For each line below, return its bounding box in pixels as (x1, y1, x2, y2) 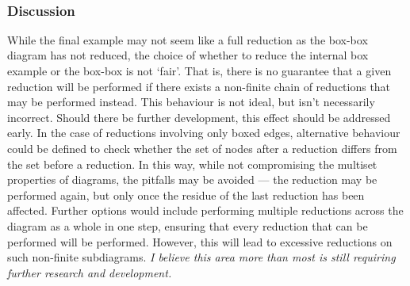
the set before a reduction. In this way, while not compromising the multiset (7, 155, 377, 172)
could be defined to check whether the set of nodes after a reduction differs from (7, 139, 397, 156)
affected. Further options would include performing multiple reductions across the (7, 202, 404, 219)
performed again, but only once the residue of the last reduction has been (7, 186, 365, 203)
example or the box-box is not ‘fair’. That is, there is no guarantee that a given (7, 63, 392, 78)
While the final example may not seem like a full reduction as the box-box (7, 31, 368, 48)
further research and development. (7, 264, 172, 280)
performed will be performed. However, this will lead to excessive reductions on (7, 233, 393, 250)
